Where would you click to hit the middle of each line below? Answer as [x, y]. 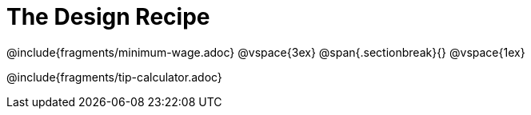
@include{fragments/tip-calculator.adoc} [114, 77]
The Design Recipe [108, 17]
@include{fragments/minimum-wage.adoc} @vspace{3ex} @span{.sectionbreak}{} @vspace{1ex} [266, 52]
